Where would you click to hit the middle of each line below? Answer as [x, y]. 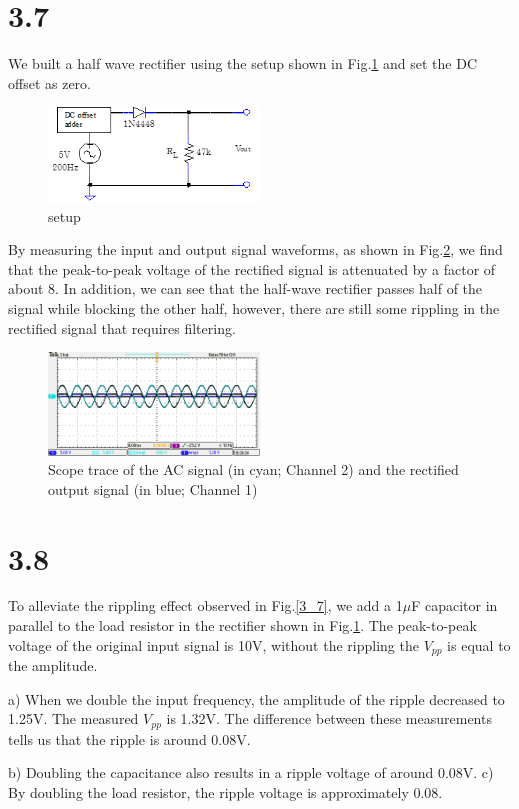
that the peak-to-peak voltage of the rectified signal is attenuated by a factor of [252, 268]
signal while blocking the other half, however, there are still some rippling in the [254, 308]
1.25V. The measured [73, 718]
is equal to [479, 644]
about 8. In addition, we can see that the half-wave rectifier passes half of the [245, 288]
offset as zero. [49, 82]
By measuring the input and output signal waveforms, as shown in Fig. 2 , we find [255, 249]
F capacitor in [454, 605]
